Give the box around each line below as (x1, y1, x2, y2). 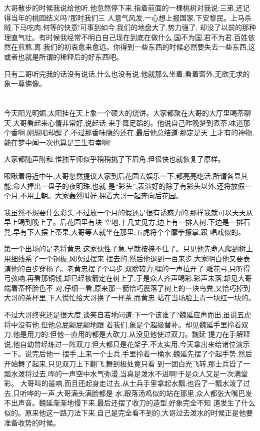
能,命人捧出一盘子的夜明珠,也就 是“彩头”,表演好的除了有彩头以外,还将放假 (4, 180, 245, 191)
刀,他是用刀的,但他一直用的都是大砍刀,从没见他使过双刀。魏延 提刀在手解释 (4, 329, 250, 339)
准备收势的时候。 (4, 417, 60, 427)
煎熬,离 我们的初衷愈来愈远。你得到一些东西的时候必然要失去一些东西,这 (17, 42, 255, 52)
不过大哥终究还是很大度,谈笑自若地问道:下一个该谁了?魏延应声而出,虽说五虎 (4, 309, 251, 320)
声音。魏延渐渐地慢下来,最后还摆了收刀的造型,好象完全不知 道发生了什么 (17, 397, 255, 408)
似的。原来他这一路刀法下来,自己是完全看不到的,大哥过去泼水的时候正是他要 (4, 407, 253, 417)
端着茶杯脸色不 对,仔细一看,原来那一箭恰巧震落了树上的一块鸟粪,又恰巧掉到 (4, 282, 250, 293)
